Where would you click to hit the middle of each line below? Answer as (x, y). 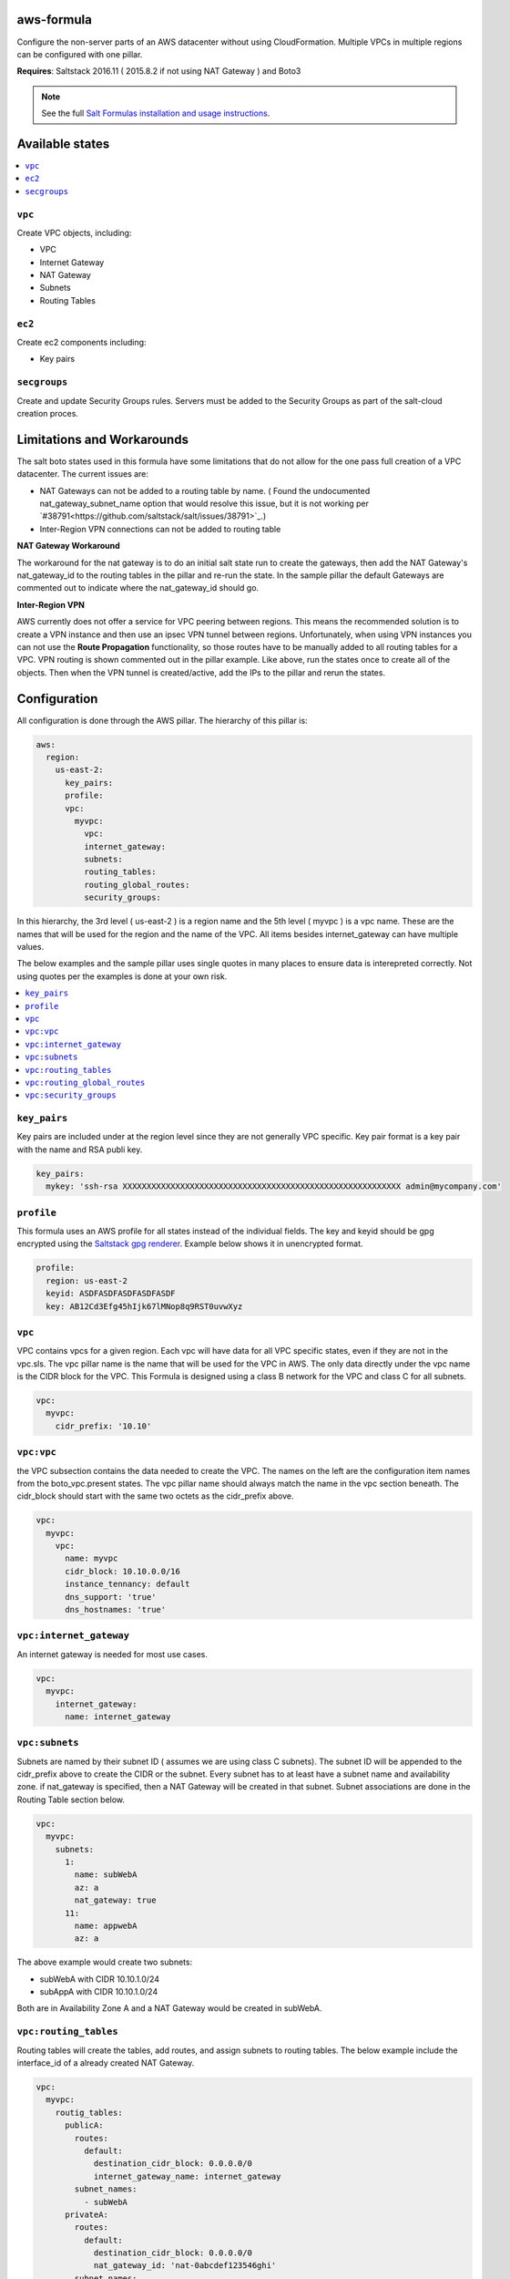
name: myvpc (92, 1558)
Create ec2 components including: (82, 342)
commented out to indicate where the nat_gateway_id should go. (138, 588)
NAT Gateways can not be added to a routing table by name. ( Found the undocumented (205, 490)
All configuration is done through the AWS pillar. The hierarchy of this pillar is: (163, 720)
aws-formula (55, 20)
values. (31, 947)
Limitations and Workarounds (102, 439)
